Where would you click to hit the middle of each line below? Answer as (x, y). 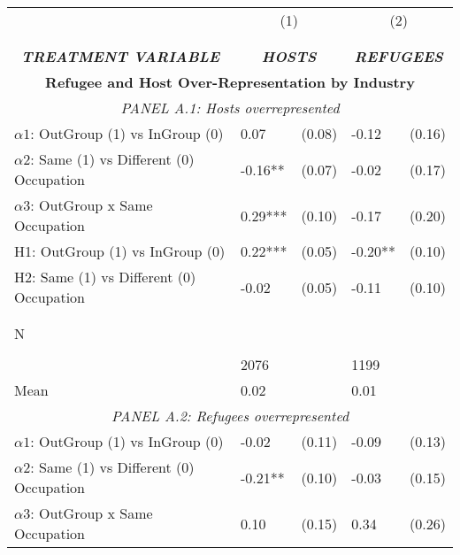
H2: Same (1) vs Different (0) (105, 277)
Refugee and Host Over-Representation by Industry (230, 82)
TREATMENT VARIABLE (120, 56)
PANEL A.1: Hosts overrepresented (230, 108)
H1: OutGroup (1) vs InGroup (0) (120, 251)
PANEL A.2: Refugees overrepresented (230, 416)
